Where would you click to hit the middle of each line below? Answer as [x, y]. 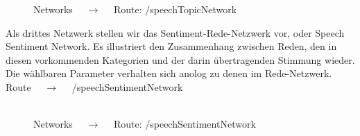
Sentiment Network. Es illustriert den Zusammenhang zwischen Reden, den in [171, 46]
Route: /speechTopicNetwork [175, 9]
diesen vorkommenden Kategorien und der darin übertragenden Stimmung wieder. [180, 59]
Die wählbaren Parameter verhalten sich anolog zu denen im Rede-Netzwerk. [169, 73]
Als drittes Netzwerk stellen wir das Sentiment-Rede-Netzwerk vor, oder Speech [175, 32]
